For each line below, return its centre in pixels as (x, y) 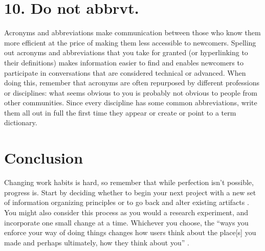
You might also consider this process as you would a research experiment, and (126, 212)
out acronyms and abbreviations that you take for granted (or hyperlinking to (126, 52)
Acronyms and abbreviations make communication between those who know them (132, 32)
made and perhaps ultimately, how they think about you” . (97, 242)
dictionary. (21, 122)
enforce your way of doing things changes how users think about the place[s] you (130, 232)
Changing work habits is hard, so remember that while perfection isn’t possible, (129, 182)
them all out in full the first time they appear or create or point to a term (120, 112)
